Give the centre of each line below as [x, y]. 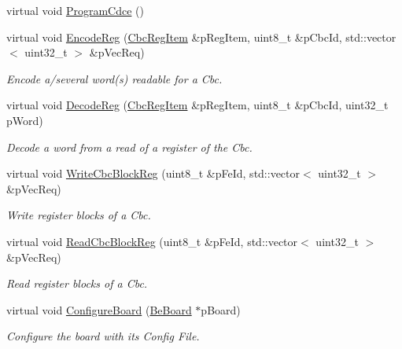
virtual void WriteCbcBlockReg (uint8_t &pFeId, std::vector [153, 173]
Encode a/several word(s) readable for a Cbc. [114, 78]
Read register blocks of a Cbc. [77, 283]
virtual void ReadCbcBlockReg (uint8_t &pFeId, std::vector [152, 241]
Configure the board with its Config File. [103, 336]
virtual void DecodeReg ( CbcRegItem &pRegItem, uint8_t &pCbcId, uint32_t [197, 105]
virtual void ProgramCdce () [75, 10]
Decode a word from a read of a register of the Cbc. [129, 147]
